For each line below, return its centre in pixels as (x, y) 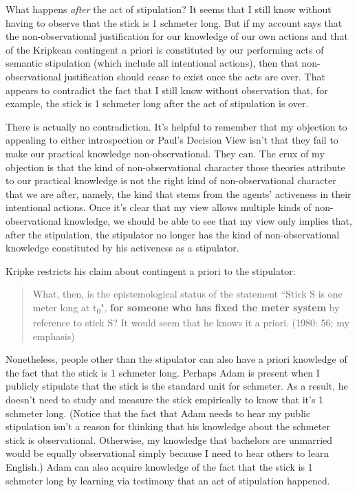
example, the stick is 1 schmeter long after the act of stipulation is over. (157, 103)
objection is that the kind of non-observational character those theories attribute (175, 167)
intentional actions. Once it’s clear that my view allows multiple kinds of (159, 207)
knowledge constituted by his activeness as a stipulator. (122, 248)
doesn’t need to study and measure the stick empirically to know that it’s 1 (165, 399)
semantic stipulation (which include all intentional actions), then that (152, 63)
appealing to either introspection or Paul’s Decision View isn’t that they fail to (172, 140)
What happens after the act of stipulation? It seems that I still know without (169, 9)
